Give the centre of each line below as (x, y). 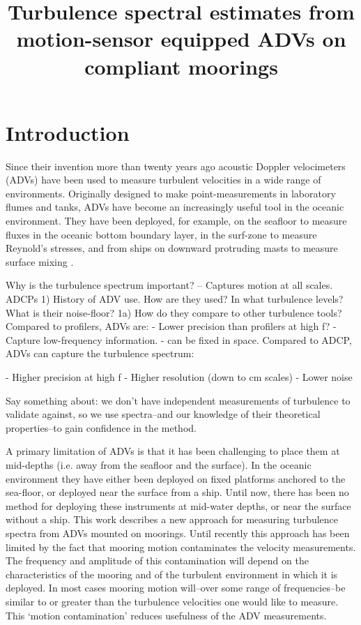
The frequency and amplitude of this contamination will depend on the (157, 560)
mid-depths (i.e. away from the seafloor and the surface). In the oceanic (159, 464)
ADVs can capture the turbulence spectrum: (100, 353)
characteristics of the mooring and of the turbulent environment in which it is (172, 574)
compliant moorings (181, 66)
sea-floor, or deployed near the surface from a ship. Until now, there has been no (177, 492)
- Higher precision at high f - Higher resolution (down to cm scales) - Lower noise (179, 377)
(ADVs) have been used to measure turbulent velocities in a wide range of (163, 180)
